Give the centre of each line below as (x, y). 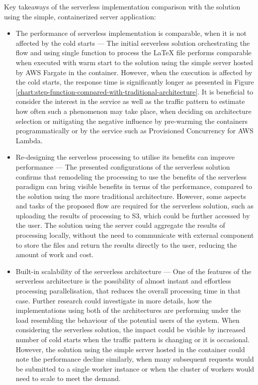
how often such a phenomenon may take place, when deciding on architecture (133, 111)
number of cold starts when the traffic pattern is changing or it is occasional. (133, 339)
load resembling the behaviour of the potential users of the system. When (128, 320)
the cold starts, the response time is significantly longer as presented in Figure (135, 82)
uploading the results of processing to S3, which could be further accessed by (133, 215)
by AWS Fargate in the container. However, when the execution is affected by (134, 72)
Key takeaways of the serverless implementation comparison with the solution (122, 6)
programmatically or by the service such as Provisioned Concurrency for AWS (134, 131)
